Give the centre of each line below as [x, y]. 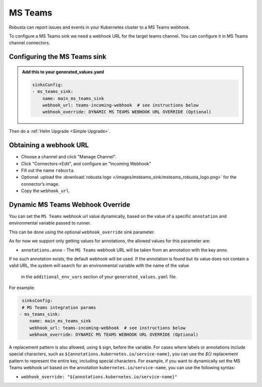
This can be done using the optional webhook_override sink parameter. [82, 232]
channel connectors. [30, 43]
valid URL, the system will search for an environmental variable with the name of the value [99, 265]
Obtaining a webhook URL [49, 145]
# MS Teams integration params [59, 307]
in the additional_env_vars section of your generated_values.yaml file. [99, 277]
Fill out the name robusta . [48, 170]
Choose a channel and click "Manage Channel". [69, 157]
